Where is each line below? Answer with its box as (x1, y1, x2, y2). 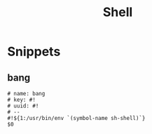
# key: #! (7, 96, 36, 103)
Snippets (7, 43, 61, 60)
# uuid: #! (7, 102, 39, 109)
